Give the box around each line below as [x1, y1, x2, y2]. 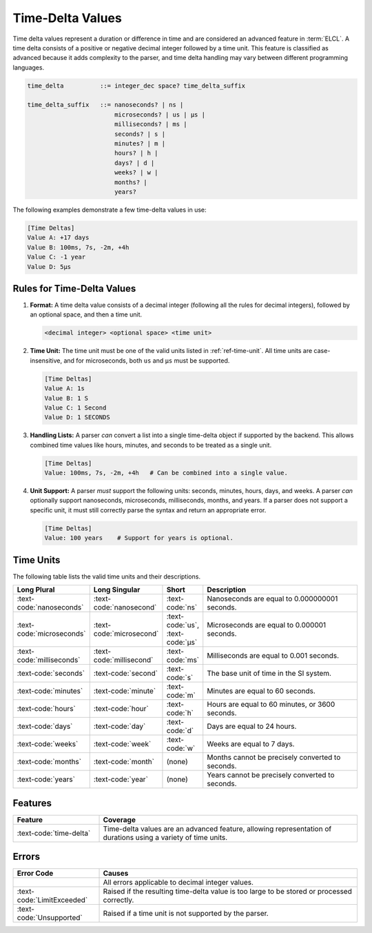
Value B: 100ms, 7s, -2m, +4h [27, 243, 130, 251]
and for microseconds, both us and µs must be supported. [63, 356, 230, 365]
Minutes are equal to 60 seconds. [207, 686, 316, 696]
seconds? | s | [114, 130, 165, 138]
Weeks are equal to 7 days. [207, 739, 295, 749]
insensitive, [30, 356, 63, 365]
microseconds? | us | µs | [114, 110, 206, 119]
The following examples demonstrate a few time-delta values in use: [12, 205, 207, 214]
